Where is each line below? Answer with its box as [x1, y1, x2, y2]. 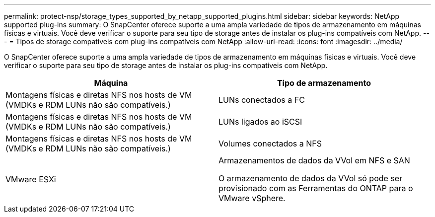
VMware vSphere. [218, 193, 286, 203]
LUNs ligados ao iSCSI [218, 117, 302, 127]
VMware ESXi [5, 174, 56, 184]
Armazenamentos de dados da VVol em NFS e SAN [218, 155, 410, 165]
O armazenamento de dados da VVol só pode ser [218, 173, 403, 183]
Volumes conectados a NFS [218, 139, 322, 148]
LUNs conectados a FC [218, 95, 305, 105]
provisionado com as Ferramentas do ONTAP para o [218, 183, 413, 193]
